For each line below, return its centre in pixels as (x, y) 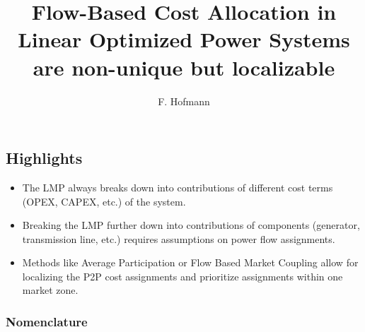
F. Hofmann (184, 101)
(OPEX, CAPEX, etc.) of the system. (104, 201)
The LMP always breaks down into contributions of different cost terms (178, 187)
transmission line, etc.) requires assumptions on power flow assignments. (179, 238)
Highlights (44, 158)
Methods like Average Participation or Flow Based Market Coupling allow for (190, 262)
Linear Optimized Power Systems (184, 39)
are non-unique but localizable (184, 67)
